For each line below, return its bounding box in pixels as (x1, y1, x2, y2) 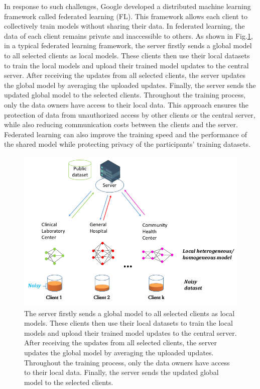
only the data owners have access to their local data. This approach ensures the (4, 99, 249, 110)
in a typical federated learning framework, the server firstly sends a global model (4, 40, 252, 51)
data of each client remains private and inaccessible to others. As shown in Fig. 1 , (4, 30, 253, 41)
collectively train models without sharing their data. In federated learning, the (4, 21, 245, 31)
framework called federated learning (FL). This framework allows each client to (4, 11, 247, 21)
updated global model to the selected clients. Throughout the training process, (4, 89, 246, 100)
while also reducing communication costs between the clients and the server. (4, 119, 238, 130)
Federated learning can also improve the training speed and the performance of (4, 129, 247, 139)
